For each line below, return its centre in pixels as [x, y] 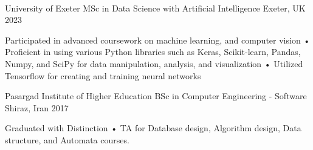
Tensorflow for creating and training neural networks [103, 75]
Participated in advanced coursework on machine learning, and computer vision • [158, 40]
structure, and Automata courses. [67, 139]
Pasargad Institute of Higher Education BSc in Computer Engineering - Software [156, 96]
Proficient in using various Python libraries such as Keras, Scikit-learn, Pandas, [153, 52]
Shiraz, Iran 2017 [37, 107]
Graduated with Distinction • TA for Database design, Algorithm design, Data [153, 128]
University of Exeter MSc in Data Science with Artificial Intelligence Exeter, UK [155, 8]
